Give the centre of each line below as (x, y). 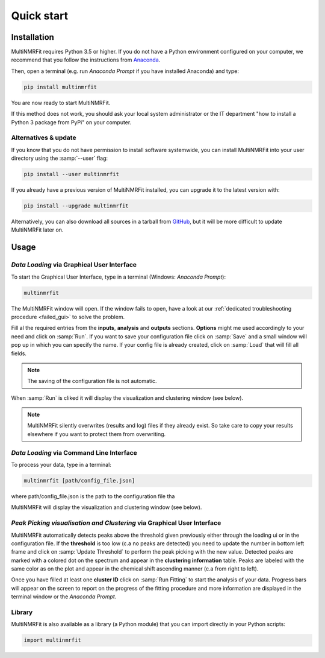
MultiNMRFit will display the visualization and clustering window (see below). (107, 507)
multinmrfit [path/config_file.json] (79, 480)
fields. (19, 353)
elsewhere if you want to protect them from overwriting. (97, 434)
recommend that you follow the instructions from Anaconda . (86, 60)
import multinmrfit (52, 640)
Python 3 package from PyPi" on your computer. (71, 122)
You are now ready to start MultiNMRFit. (61, 103)
